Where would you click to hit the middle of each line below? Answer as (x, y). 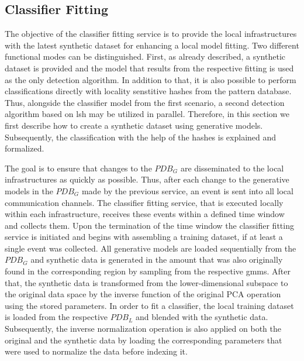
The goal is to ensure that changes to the (78, 168)
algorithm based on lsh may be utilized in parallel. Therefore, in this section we (147, 114)
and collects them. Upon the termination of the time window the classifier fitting (149, 225)
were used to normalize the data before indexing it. (96, 351)
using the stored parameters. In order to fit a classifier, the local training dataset (149, 305)
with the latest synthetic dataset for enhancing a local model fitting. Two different (152, 45)
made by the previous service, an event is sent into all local (187, 190)
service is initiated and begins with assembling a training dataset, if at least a (144, 237)
